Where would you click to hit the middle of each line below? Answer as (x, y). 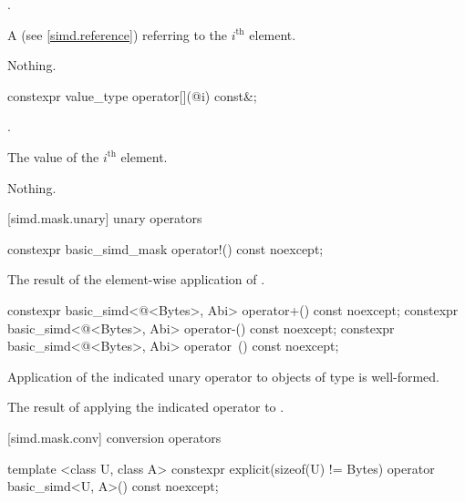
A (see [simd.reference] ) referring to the (118, 34)
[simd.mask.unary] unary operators (105, 218)
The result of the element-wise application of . (136, 279)
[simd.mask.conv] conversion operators (114, 437)
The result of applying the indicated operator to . (146, 407)
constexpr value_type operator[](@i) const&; (132, 95)
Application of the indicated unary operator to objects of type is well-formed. (224, 376)
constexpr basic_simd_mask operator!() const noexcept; (165, 248)
